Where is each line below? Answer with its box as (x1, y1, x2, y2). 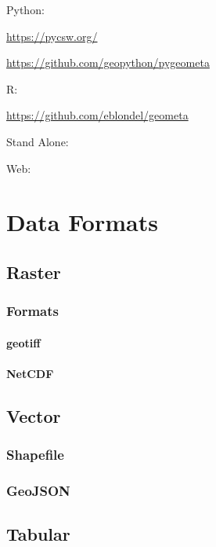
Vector (6, 403, 61, 428)
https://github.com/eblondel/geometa (6, 107, 189, 123)
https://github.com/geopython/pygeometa (6, 54, 210, 71)
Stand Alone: (6, 133, 69, 149)
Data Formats (6, 206, 158, 238)
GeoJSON (6, 481, 70, 501)
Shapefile (6, 445, 64, 464)
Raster (6, 259, 61, 284)
